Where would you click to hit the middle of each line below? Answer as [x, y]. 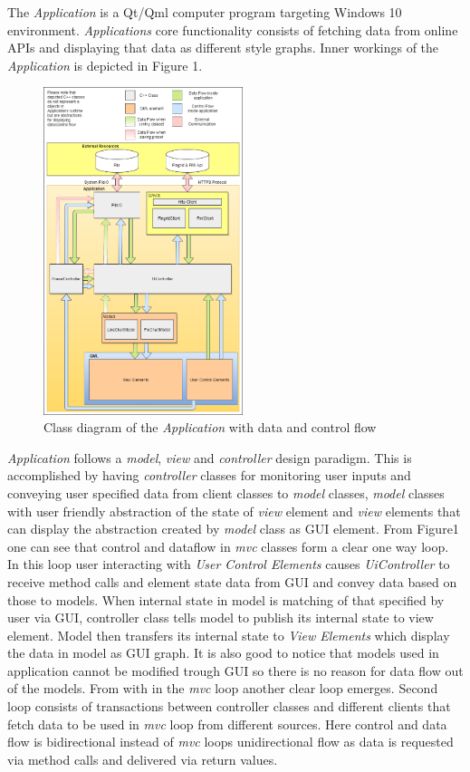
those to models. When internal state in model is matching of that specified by [226, 599]
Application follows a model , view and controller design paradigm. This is [210, 457]
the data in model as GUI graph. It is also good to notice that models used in [223, 653]
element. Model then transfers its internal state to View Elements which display [229, 635]
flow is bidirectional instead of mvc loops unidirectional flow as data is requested [230, 742]
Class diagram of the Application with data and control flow [210, 427]
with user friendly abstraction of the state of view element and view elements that [234, 511]
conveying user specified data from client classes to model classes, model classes [226, 492]
